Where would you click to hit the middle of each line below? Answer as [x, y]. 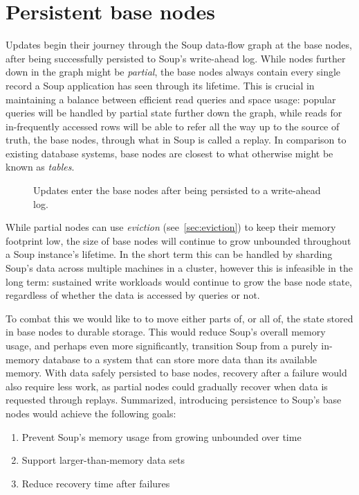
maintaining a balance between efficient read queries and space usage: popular [171, 99]
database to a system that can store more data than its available [180, 359]
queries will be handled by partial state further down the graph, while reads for [174, 113]
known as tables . [40, 167]
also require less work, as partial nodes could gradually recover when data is [167, 386]
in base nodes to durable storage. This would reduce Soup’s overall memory [166, 332]
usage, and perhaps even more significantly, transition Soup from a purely [162, 345]
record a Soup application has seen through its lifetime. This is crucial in [160, 85]
